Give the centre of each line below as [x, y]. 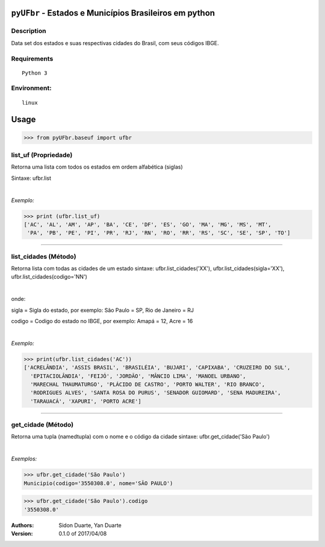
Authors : [23, 525]
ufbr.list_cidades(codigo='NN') [49, 277]
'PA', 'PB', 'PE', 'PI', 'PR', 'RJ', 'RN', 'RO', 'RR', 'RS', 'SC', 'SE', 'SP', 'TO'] [159, 233]
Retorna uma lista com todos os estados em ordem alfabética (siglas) [97, 167]
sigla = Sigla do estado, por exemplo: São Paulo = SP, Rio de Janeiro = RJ [103, 310]
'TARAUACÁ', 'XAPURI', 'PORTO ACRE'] [86, 401]
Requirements [32, 58]
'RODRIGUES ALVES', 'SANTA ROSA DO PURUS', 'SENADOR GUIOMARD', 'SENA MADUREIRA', [156, 393]
